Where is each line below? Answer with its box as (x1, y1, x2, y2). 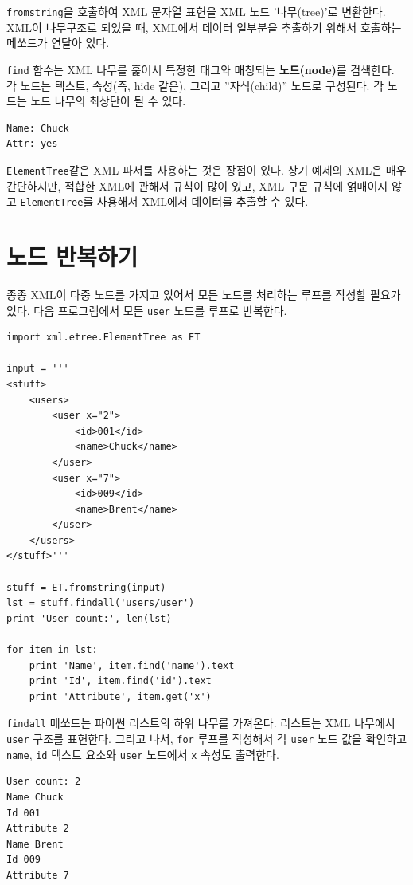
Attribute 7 (6, 869, 69, 881)
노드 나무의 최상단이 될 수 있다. (30, 92, 186, 109)
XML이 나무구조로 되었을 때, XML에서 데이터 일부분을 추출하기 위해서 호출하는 (6, 18, 402, 35)
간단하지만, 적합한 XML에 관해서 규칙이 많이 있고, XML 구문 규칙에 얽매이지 (6, 177, 388, 194)
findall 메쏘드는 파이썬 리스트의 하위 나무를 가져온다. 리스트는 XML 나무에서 (6, 714, 395, 731)
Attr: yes (6, 138, 58, 150)
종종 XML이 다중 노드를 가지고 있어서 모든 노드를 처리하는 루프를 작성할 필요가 (6, 285, 401, 302)
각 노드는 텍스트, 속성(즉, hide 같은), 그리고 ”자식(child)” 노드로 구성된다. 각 (6, 77, 384, 93)
